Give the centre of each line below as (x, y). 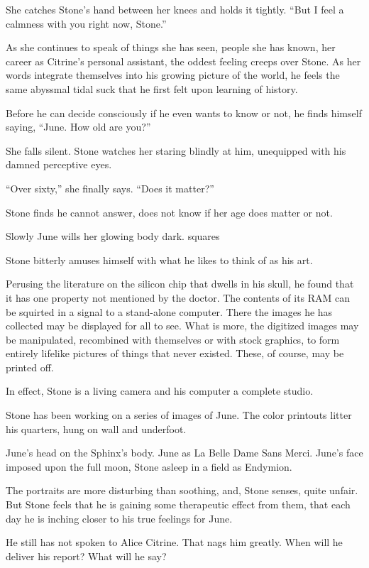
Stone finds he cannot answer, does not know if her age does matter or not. (169, 212)
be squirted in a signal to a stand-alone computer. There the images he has (169, 311)
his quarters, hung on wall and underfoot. (96, 428)
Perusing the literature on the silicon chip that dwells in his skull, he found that (180, 284)
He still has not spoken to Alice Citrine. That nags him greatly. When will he (174, 542)
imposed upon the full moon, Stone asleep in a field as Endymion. (149, 466)
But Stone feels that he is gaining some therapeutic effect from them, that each (178, 504)
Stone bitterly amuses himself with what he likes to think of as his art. (159, 260)
